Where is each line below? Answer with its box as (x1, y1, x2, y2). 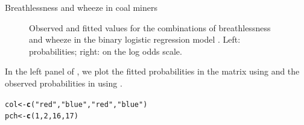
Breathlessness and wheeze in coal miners (5, 1, 157, 13)
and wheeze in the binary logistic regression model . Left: (29, 33, 241, 46)
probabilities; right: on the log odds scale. (29, 44, 182, 57)
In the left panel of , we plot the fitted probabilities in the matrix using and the (5, 65, 300, 78)
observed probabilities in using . (5, 76, 122, 89)
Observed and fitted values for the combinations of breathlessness (29, 21, 271, 34)
